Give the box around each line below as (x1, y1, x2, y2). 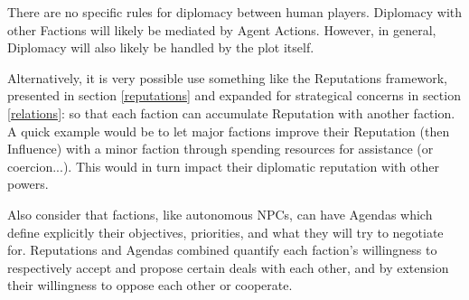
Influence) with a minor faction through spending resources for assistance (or (7, 139, 434, 158)
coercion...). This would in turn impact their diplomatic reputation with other (7, 156, 439, 175)
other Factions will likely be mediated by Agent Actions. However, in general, (7, 20, 436, 39)
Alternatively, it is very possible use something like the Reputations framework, (7, 68, 447, 87)
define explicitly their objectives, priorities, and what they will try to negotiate (7, 222, 444, 241)
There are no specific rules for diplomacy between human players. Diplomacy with (7, 3, 463, 21)
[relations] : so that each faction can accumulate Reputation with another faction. (7, 103, 455, 122)
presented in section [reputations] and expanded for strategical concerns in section (7, 86, 461, 105)
